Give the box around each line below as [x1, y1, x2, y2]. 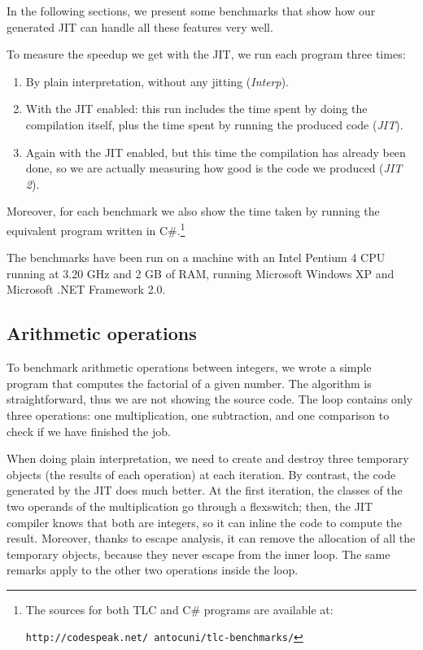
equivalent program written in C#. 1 [7, 219, 185, 238]
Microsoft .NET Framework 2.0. [7, 281, 166, 298]
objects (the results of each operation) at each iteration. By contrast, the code [7, 465, 396, 482]
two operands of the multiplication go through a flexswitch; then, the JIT [7, 497, 373, 514]
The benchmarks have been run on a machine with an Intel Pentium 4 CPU [7, 249, 386, 266]
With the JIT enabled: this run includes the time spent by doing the [25, 100, 368, 117]
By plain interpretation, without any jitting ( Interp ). [25, 72, 290, 89]
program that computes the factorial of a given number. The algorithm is [7, 374, 372, 391]
